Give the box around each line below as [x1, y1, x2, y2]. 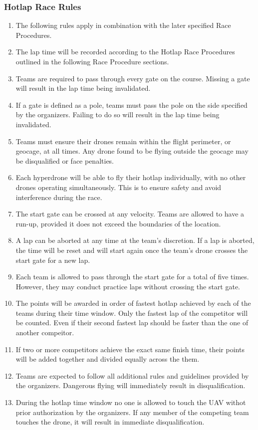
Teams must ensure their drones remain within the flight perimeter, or [15, 136, 231, 146]
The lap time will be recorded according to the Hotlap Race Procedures [15, 46, 235, 57]
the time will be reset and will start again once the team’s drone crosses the [15, 244, 248, 255]
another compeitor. [15, 327, 74, 338]
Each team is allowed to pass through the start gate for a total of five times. [15, 271, 249, 282]
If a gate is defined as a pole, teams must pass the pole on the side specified [15, 99, 248, 110]
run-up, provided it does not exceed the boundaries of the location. [15, 218, 221, 228]
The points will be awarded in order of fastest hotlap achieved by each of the [15, 298, 251, 308]
